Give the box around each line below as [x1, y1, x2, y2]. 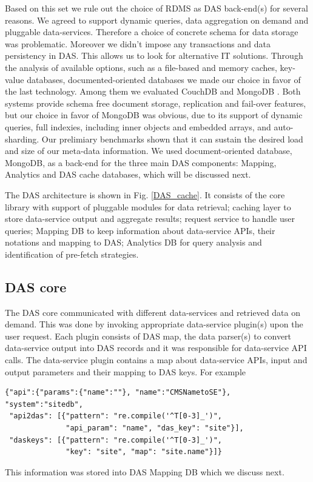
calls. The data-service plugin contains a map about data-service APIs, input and [5, 353, 308, 366]
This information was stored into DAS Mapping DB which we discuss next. [5, 465, 284, 478]
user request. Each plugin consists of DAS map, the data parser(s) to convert [5, 329, 292, 342]
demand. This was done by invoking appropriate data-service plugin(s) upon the [5, 318, 303, 330]
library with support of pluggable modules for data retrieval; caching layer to [5, 200, 291, 213]
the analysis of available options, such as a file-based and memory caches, [5, 61, 277, 73]
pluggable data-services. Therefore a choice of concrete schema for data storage [5, 25, 298, 38]
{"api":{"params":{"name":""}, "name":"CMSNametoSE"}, [5, 388, 231, 397]
